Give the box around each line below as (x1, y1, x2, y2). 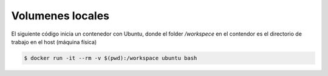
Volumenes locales (11, 9, 109, 22)
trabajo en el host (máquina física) (11, 38, 97, 45)
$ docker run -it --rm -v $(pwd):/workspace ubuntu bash (24, 54, 197, 62)
